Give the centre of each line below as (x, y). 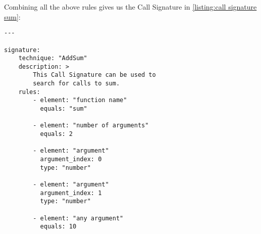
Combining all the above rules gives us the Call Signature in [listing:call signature (130, 7)
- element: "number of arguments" (91, 126)
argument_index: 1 (71, 193)
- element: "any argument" (78, 218)
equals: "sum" (64, 109)
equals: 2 (57, 134)
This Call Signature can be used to (94, 75)
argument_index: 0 (71, 159)
